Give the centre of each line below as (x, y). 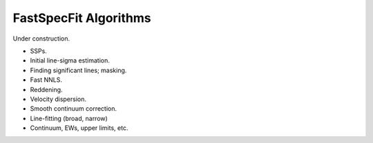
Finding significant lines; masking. (78, 70)
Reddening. (46, 89)
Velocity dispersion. (58, 99)
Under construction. (41, 38)
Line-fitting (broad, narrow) (69, 118)
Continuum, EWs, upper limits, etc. (79, 128)
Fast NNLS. (46, 80)
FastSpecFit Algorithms (82, 18)
